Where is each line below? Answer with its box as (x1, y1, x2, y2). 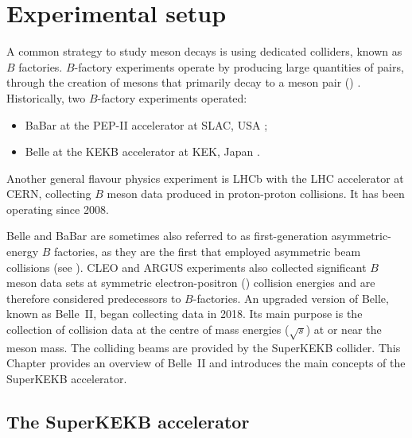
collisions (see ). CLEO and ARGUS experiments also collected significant (6, 258, 367, 275)
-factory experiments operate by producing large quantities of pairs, (74, 58, 404, 75)
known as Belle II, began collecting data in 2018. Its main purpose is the (6, 305, 363, 322)
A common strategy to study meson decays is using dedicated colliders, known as (6, 43, 402, 60)
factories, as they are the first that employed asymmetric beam (54, 243, 361, 260)
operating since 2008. (6, 200, 109, 217)
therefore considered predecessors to (6, 289, 181, 306)
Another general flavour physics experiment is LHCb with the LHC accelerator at (6, 169, 404, 186)
